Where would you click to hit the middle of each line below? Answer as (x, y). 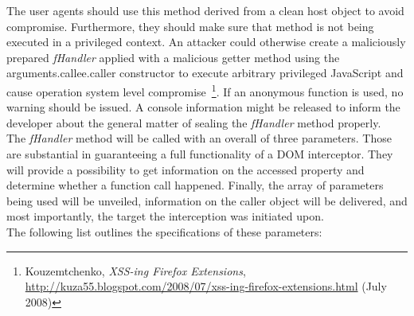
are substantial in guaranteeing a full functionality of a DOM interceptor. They (200, 154)
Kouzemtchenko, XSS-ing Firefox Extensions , (135, 270)
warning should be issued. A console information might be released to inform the (203, 107)
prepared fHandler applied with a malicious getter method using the (173, 57)
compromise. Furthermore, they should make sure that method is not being (190, 26)
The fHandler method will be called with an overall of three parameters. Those (199, 138)
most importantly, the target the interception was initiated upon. (165, 216)
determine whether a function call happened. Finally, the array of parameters (195, 185)
